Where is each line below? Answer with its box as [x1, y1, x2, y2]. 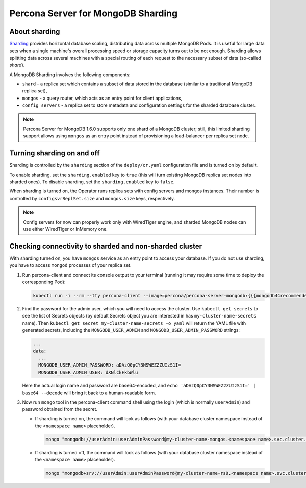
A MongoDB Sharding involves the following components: [9, 71, 131, 78]
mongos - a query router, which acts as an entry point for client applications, [22, 95, 183, 101]
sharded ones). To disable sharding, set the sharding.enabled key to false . [9, 179, 175, 185]
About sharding [9, 27, 60, 36]
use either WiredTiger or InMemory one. [23, 226, 108, 232]
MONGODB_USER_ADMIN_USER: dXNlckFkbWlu [38, 369, 138, 375]
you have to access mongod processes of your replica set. [9, 262, 132, 269]
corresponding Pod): [22, 279, 66, 285]
